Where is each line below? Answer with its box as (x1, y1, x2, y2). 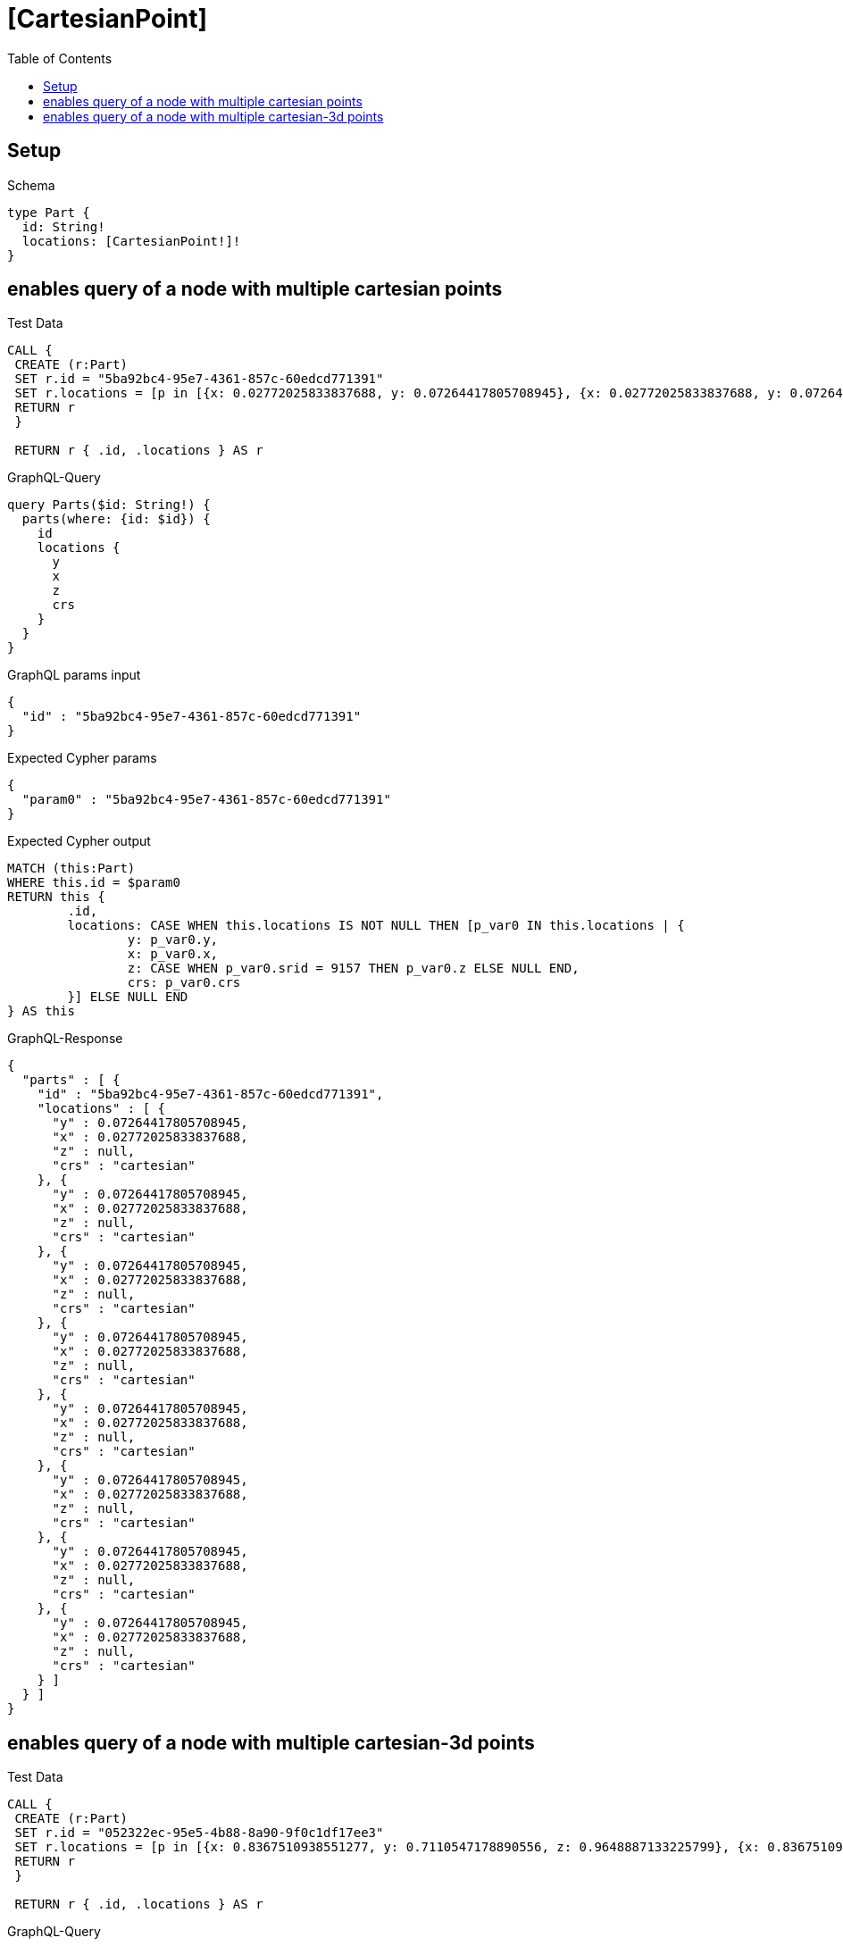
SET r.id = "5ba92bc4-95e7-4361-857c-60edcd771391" (14, 372, 384, 387)
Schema (7, 177, 55, 193)
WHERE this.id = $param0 (7, 875, 180, 890)
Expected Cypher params (7, 750, 157, 766)
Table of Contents (7, 50, 113, 66)
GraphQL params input (7, 667, 141, 683)
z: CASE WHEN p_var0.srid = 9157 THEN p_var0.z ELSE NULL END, (127, 961, 580, 976)
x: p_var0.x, (127, 947, 219, 962)
